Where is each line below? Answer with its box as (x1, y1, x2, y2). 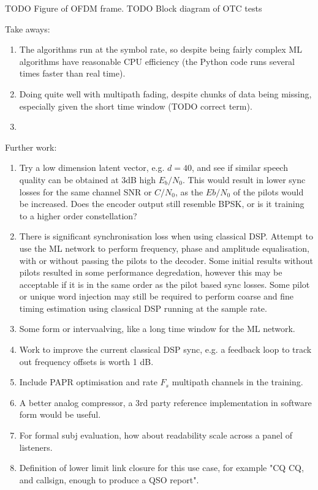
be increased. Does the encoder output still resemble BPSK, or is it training (19, 197, 305, 210)
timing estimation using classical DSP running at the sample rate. (19, 301, 267, 314)
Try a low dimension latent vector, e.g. (19, 161, 165, 174)
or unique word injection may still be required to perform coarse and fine (19, 290, 294, 303)
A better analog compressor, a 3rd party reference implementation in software (19, 396, 312, 409)
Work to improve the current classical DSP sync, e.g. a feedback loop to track (19, 343, 312, 356)
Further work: (5, 140, 57, 153)
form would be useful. (19, 408, 101, 421)
